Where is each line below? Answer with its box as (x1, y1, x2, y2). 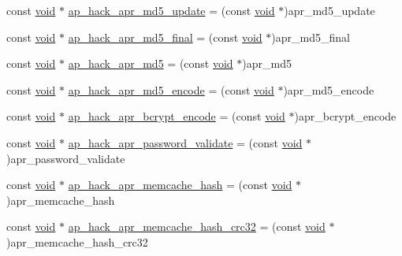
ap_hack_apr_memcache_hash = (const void (68, 176, 292, 193)
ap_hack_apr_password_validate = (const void (68, 134, 303, 150)
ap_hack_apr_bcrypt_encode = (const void (68, 108, 285, 124)
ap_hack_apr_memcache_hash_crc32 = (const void (68, 218, 326, 235)
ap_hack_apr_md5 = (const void (68, 55, 233, 72)
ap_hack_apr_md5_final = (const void (68, 28, 262, 45)
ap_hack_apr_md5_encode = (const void (68, 81, 274, 98)
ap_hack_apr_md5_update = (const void (68, 2, 275, 18)
